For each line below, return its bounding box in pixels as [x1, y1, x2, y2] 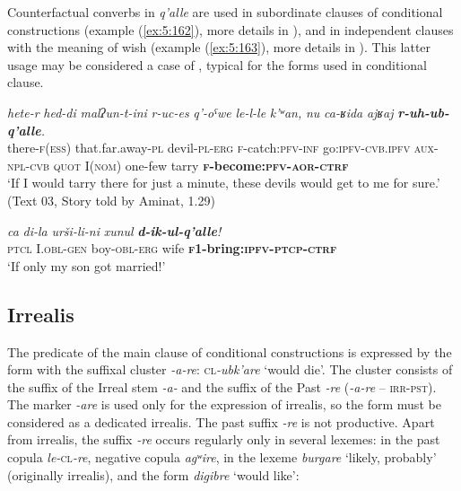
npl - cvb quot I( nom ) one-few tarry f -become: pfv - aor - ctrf [7, 155, 349, 174]
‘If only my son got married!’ [7, 256, 166, 275]
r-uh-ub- [397, 102, 449, 121]
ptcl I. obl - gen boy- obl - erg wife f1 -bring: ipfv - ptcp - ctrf [7, 239, 337, 258]
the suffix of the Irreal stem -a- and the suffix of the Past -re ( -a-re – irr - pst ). [7, 377, 437, 396]
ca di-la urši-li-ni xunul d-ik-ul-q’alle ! [7, 221, 222, 240]
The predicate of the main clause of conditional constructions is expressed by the [7, 342, 452, 361]
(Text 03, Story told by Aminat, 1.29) [7, 190, 215, 209]
